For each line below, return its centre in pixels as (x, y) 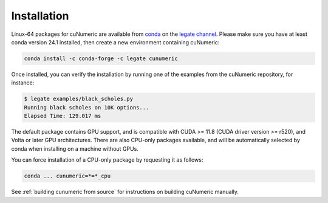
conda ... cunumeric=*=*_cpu (67, 176)
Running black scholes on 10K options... (87, 107)
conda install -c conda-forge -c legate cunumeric (101, 58)
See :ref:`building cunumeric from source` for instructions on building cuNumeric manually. (125, 192)
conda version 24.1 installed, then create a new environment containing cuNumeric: (115, 42)
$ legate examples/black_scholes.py (79, 99)
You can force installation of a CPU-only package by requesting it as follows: (107, 160)
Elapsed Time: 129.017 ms (63, 116)
